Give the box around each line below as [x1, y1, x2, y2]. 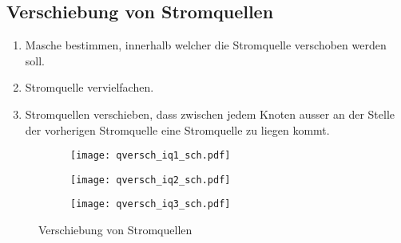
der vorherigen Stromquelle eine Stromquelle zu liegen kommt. [25, 121, 330, 138]
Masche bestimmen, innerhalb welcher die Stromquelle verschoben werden [25, 37, 387, 53]
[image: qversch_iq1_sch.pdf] [70, 150, 231, 162]
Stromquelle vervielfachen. [25, 79, 154, 96]
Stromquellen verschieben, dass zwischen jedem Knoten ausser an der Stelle [25, 105, 395, 122]
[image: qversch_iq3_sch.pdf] [70, 198, 231, 210]
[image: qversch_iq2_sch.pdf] [70, 174, 231, 186]
